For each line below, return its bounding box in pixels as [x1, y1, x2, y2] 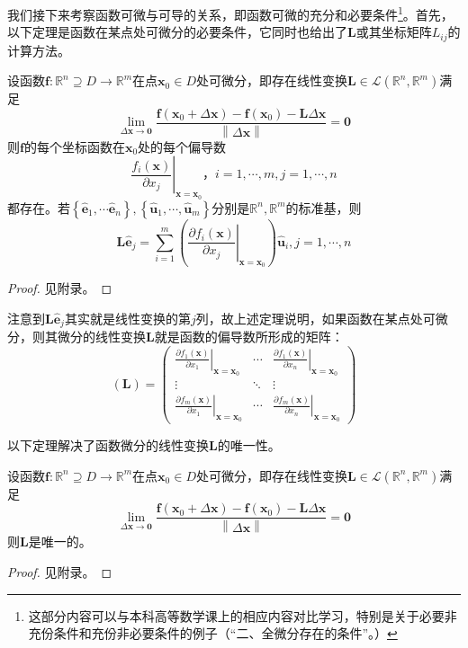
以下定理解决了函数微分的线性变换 [7, 436, 209, 455]
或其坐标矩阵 [355, 22, 432, 41]
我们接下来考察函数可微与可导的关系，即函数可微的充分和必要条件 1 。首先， [7, 3, 454, 23]
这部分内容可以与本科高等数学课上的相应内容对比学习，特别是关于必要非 [28, 606, 457, 625]
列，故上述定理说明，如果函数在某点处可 [195, 308, 436, 327]
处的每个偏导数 [138, 137, 227, 155]
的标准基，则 [285, 198, 362, 217]
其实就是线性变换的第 [64, 308, 191, 327]
